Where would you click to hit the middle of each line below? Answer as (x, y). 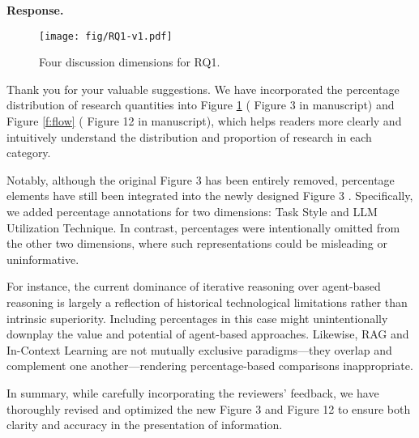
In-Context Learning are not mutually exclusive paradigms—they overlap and (199, 349)
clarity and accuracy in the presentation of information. (145, 425)
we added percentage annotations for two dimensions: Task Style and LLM (192, 211)
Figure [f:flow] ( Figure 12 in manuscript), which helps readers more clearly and (204, 121)
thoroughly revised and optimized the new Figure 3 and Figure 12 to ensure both (209, 408)
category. (29, 153)
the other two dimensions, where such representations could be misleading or (197, 243)
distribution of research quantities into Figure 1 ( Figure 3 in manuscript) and (201, 105)
